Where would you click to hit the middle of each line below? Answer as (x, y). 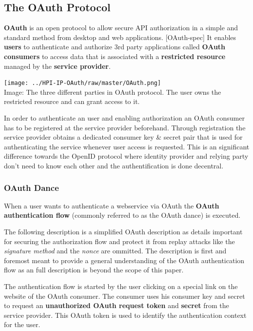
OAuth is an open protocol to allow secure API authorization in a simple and (121, 28)
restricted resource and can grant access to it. (72, 101)
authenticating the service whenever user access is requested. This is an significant (127, 146)
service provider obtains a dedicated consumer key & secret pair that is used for (123, 137)
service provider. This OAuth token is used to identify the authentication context (125, 315)
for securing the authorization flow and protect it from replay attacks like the (119, 241)
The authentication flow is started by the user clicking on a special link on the (121, 286)
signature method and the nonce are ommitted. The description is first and (115, 251)
